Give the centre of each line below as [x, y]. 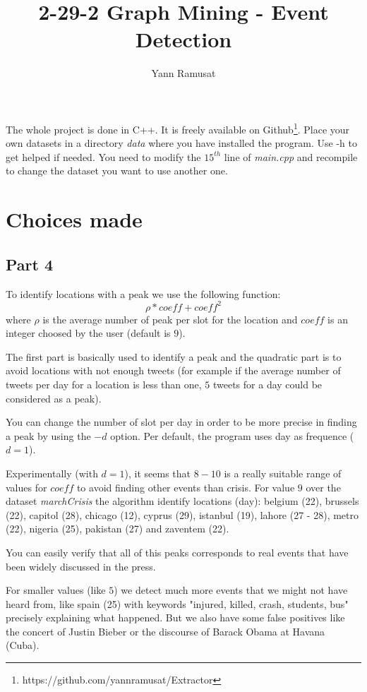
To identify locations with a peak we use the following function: [143, 293]
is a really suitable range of [283, 473]
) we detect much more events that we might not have [231, 590]
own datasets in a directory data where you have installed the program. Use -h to [181, 143]
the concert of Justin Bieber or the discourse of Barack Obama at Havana [166, 631]
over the [323, 487]
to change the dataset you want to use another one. [117, 171]
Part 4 [30, 264]
